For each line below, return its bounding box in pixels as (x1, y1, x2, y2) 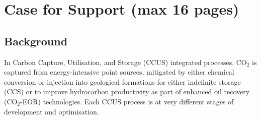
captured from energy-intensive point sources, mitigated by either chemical (4, 67, 234, 77)
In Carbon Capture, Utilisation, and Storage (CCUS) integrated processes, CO (4, 56, 247, 67)
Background (4, 33, 68, 48)
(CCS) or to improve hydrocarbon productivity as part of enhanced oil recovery (4, 86, 250, 97)
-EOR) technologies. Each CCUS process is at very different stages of (20, 96, 234, 106)
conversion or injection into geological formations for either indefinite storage (4, 76, 241, 87)
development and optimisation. (4, 106, 99, 116)
